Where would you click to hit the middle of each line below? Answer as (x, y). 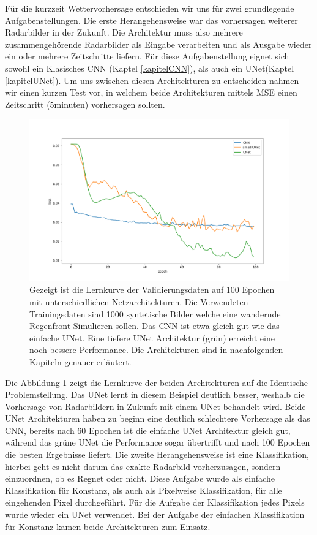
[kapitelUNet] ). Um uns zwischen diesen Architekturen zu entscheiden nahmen (152, 80)
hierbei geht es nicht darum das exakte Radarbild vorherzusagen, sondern (143, 466)
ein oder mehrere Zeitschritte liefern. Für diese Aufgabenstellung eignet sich (147, 56)
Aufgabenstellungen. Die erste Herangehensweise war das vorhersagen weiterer (151, 20)
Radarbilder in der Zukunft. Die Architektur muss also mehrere (124, 32)
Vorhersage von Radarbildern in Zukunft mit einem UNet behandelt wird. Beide (155, 406)
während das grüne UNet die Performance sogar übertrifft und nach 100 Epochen (158, 442)
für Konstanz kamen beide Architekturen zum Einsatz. (108, 526)
